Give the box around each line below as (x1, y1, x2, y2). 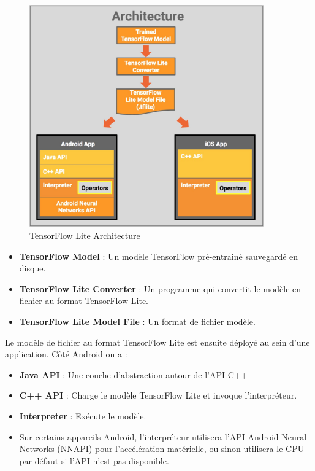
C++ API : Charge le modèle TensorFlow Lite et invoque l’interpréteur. (19, 389, 297, 402)
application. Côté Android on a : (5, 348, 127, 360)
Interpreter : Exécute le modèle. (19, 410, 146, 422)
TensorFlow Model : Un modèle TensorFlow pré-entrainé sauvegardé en (19, 249, 298, 262)
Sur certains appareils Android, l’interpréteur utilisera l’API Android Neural (19, 430, 307, 443)
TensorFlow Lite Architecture (29, 229, 140, 242)
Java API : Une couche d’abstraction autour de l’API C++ (19, 368, 248, 381)
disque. (19, 262, 46, 274)
